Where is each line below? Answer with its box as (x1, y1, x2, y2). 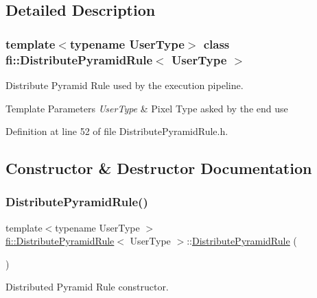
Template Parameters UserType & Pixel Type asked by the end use (5, 101, 288, 115)
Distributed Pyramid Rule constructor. (5, 280, 169, 294)
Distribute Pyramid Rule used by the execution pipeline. (5, 77, 244, 92)
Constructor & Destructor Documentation (5, 158, 312, 179)
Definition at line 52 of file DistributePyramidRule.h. (5, 124, 228, 138)
